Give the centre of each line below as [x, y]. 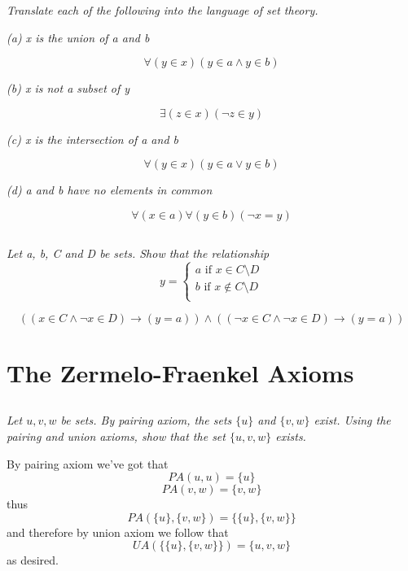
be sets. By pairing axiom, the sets [146, 420]
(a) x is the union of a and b [78, 37]
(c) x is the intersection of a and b [92, 139]
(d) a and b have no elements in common [110, 190]
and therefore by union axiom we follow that [118, 532]
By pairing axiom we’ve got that [88, 463]
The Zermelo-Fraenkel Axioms [180, 372]
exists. [291, 436]
